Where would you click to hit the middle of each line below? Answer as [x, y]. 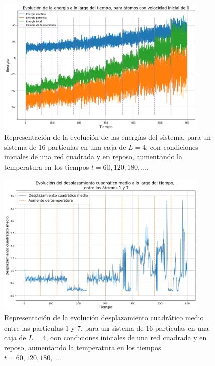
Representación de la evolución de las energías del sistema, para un [108, 137]
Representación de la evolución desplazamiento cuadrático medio [104, 318]
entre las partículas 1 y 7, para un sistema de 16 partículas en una [106, 327]
